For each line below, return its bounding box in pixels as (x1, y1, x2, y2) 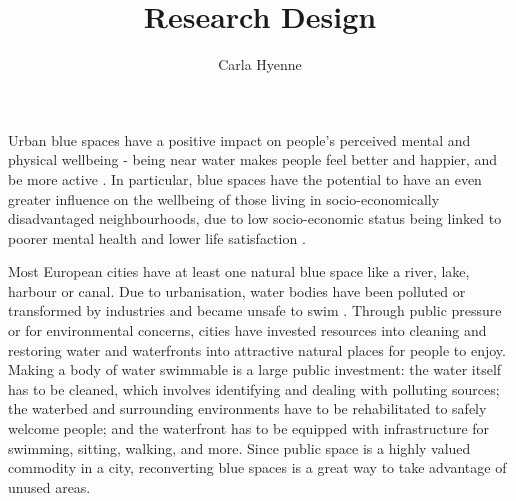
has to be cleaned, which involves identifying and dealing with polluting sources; (8, 378, 500, 399)
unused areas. (8, 476, 91, 497)
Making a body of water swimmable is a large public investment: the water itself (8, 359, 502, 380)
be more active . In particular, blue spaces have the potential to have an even (8, 168, 482, 189)
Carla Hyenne (218, 54, 302, 75)
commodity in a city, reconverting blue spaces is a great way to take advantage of (8, 457, 507, 478)
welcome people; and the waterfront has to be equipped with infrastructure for (8, 418, 490, 439)
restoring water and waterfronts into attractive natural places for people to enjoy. (8, 339, 506, 360)
